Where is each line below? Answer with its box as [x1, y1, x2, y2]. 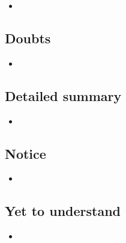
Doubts [5, 28, 51, 47]
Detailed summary [5, 86, 122, 105]
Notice [5, 144, 46, 162]
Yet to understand [5, 201, 121, 220]
